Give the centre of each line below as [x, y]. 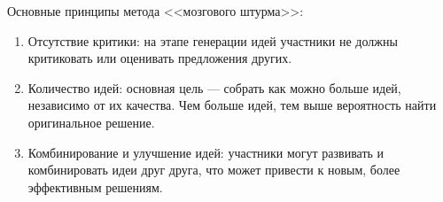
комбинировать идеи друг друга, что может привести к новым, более [214, 170]
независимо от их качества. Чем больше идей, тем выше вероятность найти [232, 105]
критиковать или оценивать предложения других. [160, 58]
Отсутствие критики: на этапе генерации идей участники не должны [213, 40]
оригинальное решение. [91, 122]
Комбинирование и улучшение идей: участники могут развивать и [206, 152]
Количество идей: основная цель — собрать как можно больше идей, [214, 87]
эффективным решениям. [95, 186]
